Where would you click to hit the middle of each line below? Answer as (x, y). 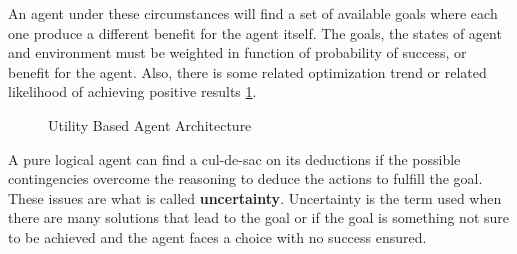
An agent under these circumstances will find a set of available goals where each (253, 13)
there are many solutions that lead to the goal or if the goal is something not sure (259, 217)
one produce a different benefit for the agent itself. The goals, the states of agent (255, 32)
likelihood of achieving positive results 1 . (132, 91)
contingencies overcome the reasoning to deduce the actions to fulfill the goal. (245, 178)
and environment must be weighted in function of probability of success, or (237, 52)
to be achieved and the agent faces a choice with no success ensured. (217, 236)
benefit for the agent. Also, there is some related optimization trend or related (247, 71)
